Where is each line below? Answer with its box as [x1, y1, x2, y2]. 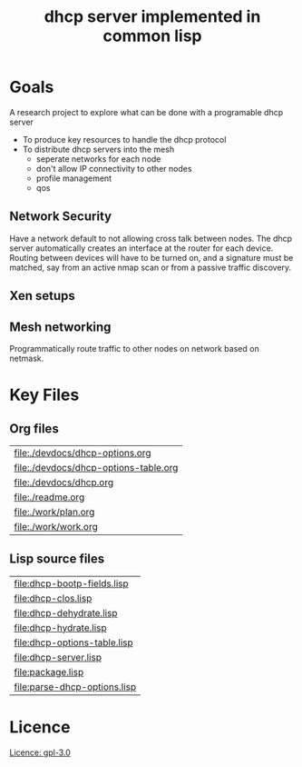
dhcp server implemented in [44, 6, 261, 27]
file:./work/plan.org [14, 505, 95, 518]
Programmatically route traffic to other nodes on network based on [9, 343, 260, 354]
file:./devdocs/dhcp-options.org [14, 446, 151, 459]
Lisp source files [9, 552, 105, 567]
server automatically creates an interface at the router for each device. [9, 243, 274, 254]
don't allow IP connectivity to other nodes [35, 163, 192, 174]
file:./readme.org [14, 491, 85, 503]
